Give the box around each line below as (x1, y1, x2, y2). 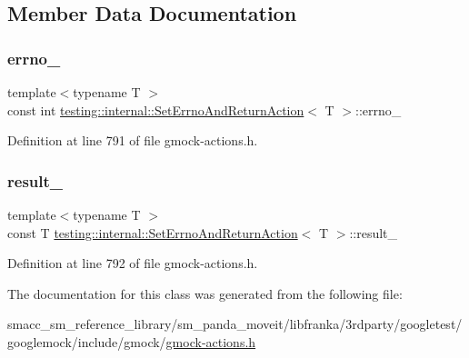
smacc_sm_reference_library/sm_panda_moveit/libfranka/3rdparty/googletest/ (7, 314, 463, 333)
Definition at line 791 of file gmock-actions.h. (7, 131, 258, 150)
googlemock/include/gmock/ (7, 332, 166, 351)
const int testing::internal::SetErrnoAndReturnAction (7, 100, 304, 119)
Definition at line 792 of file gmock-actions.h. (7, 254, 258, 273)
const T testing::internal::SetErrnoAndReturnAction (7, 223, 298, 242)
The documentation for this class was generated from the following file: (7, 283, 403, 303)
